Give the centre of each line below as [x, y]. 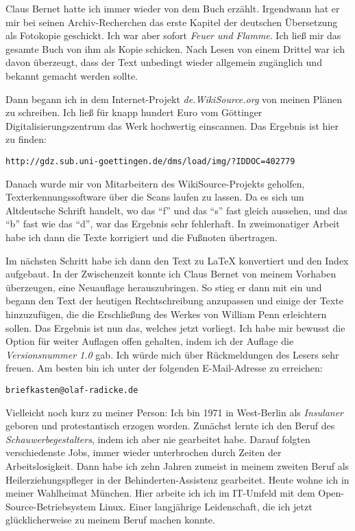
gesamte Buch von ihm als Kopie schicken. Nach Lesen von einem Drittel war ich [175, 48]
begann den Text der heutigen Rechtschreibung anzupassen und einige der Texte [174, 301]
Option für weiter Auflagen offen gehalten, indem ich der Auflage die [150, 341]
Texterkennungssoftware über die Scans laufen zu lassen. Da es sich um [155, 197]
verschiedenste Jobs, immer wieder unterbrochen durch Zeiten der [144, 452]
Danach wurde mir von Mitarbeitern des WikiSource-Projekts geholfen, [155, 183]
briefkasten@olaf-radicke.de [72, 390]
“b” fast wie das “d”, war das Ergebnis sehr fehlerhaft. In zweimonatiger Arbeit [173, 224]
